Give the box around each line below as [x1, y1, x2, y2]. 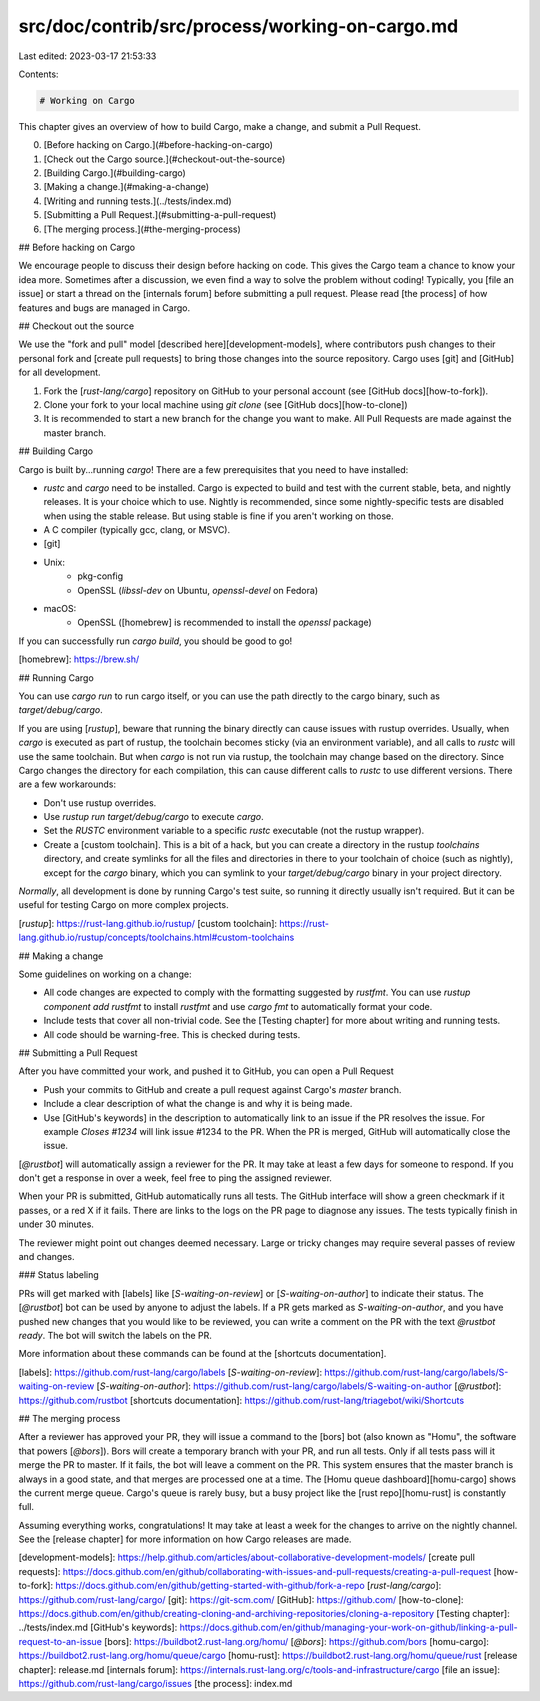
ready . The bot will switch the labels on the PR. [18, 1329, 212, 1341]
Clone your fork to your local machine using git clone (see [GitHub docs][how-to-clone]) [43, 398, 409, 410]
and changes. [18, 1251, 75, 1263]
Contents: [18, 68, 59, 80]
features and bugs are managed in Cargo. [18, 301, 190, 314]
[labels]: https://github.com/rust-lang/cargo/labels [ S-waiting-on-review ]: [18, 1366, 323, 1378]
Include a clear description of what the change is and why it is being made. [43, 1098, 353, 1110]
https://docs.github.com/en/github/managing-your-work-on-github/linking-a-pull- [179, 1621, 519, 1634]
